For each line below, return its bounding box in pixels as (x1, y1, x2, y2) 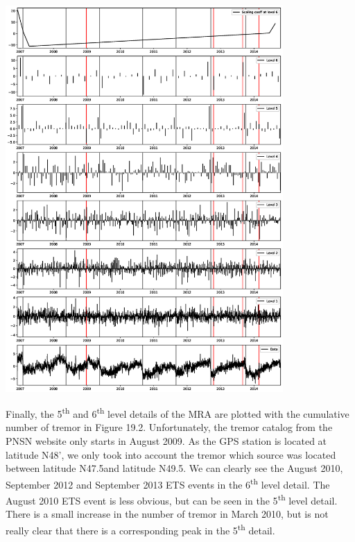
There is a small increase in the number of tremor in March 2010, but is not (6, 507, 329, 521)
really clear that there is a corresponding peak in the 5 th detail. (6, 520, 275, 537)
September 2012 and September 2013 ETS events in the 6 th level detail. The (6, 475, 330, 491)
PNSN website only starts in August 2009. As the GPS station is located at (6, 433, 327, 448)
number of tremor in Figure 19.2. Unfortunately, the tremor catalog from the (6, 420, 333, 434)
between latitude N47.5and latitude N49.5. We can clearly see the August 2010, (6, 461, 343, 475)
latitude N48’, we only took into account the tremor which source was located (6, 447, 336, 461)
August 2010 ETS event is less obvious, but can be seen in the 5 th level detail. (6, 491, 338, 507)
